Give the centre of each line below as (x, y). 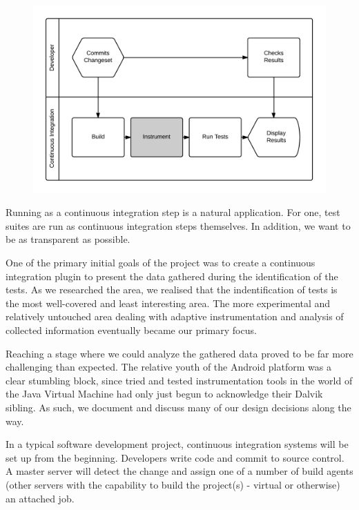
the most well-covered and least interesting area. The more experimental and (168, 303)
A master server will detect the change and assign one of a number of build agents (179, 471)
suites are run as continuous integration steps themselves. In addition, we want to (178, 225)
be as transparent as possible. (68, 239)
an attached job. (40, 498)
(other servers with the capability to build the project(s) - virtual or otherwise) (173, 484)
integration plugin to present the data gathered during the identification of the (172, 276)
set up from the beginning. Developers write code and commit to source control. (175, 457)
